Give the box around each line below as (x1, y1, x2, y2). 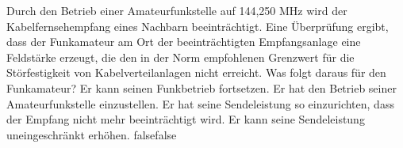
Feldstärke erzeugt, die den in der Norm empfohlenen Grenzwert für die (6, 48, 355, 65)
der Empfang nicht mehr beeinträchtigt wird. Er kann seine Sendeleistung (6, 111, 365, 127)
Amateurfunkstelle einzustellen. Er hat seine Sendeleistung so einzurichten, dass (6, 95, 394, 112)
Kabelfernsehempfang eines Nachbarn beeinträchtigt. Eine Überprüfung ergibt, (6, 17, 389, 34)
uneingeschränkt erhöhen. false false (6, 126, 177, 142)
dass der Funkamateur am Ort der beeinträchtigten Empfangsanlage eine (6, 33, 361, 50)
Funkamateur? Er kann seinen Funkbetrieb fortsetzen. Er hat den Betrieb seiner (6, 79, 397, 96)
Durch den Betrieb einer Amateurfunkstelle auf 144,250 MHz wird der (6, 2, 347, 18)
